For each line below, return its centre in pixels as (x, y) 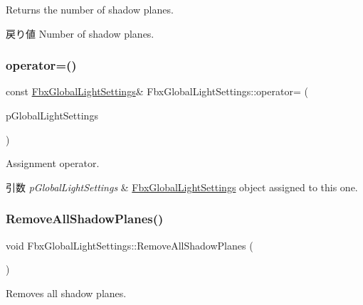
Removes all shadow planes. (66, 293)
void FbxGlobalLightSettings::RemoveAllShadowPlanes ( (130, 245)
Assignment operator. (53, 163)
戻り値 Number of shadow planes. (80, 33)
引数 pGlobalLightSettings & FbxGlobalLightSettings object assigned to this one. (182, 187)
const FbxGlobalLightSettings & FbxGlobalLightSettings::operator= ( (157, 91)
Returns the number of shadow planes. (90, 9)
